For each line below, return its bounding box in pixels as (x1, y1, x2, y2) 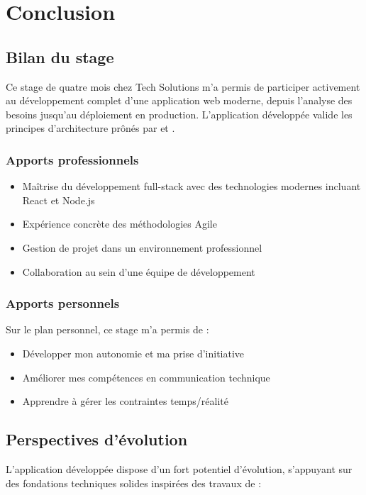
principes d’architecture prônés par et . (6, 121, 175, 135)
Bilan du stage (6, 45, 114, 67)
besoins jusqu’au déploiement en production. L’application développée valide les (6, 106, 353, 121)
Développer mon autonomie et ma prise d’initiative (22, 345, 245, 360)
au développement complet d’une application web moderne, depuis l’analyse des (6, 93, 353, 108)
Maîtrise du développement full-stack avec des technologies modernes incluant (22, 179, 361, 194)
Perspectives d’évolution (6, 428, 188, 450)
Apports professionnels (6, 150, 139, 168)
